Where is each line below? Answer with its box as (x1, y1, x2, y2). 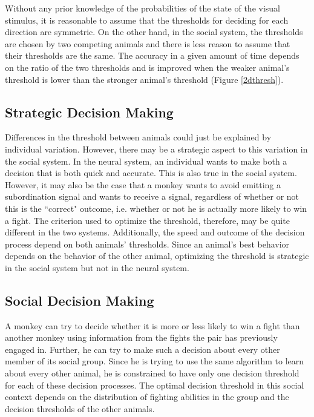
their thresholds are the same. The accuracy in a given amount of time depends (5, 49, 299, 62)
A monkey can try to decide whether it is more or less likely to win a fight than (5, 319, 300, 332)
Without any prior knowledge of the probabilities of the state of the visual (5, 2, 280, 14)
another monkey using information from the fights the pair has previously (5, 331, 278, 344)
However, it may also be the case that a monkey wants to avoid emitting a (5, 178, 281, 191)
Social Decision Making (5, 291, 154, 309)
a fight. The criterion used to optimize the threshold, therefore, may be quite (5, 214, 290, 226)
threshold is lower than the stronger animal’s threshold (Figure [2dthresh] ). (5, 73, 284, 85)
